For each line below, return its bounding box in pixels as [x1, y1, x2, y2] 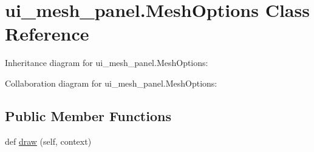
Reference [5, 21, 89, 46]
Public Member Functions [5, 106, 171, 125]
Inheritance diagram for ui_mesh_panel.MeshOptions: [5, 56, 208, 69]
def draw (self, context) [5, 134, 92, 147]
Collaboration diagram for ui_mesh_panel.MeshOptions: [5, 76, 217, 89]
